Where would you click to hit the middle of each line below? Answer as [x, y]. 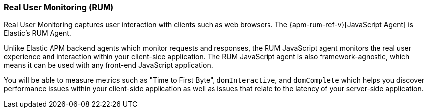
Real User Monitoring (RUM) [59, 7]
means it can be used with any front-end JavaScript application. [108, 65]
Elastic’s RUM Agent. [38, 33]
